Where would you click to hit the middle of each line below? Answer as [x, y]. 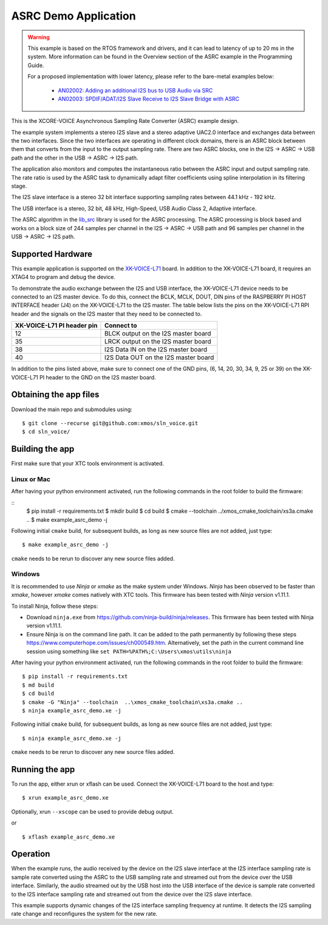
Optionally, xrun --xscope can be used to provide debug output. [93, 811]
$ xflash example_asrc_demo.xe [69, 837]
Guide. [36, 65]
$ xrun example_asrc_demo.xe [65, 798]
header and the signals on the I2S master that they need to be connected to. [107, 314]
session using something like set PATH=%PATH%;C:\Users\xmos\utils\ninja [129, 651]
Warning [39, 37]
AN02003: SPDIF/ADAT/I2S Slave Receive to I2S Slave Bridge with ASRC [149, 99]
